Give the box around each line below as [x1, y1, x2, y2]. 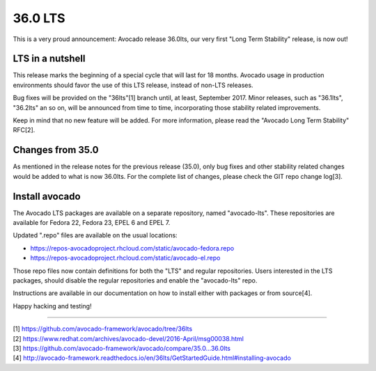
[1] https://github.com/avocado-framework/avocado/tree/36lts [13, 324, 193, 333]
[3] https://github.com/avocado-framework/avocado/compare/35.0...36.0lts [13, 344, 231, 352]
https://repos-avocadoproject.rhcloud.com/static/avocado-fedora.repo [30, 244, 235, 252]
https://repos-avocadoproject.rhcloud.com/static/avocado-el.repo [30, 254, 221, 262]
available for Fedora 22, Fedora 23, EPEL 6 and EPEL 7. [13, 219, 171, 226]
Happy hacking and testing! [13, 301, 92, 310]
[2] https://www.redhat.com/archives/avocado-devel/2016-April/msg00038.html [13, 334, 244, 342]
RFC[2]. [13, 126, 36, 134]
